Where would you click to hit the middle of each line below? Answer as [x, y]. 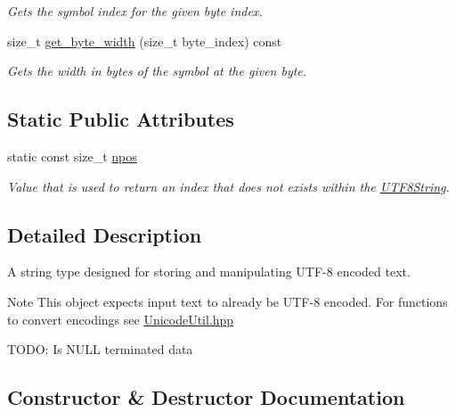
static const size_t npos [72, 156]
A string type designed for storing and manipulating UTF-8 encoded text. [209, 272]
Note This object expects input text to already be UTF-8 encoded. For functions [228, 301]
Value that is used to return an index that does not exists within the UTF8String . [228, 186]
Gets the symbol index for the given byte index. [135, 11]
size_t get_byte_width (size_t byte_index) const [145, 41]
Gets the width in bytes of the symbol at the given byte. [157, 71]
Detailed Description [105, 234]
